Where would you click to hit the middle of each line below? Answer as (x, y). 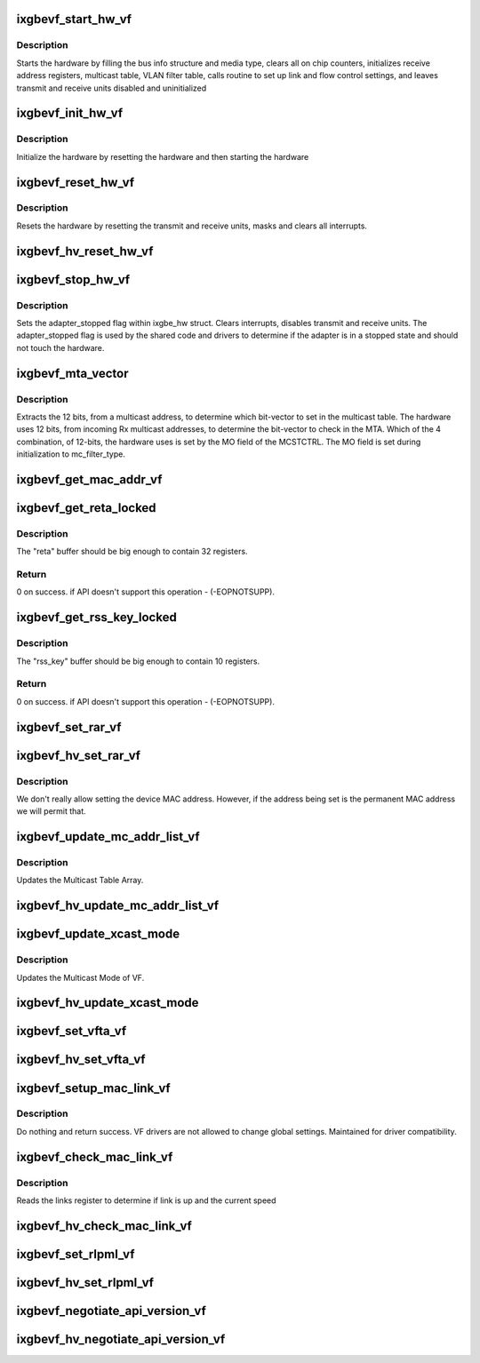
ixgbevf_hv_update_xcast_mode (108, 1003)
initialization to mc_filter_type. (71, 454)
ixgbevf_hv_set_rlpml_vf (85, 1283)
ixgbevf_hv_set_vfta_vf (81, 1060)
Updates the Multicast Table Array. (80, 881)
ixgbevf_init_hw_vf (70, 113)
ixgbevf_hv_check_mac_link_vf (104, 1226)
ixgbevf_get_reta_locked (86, 508)
